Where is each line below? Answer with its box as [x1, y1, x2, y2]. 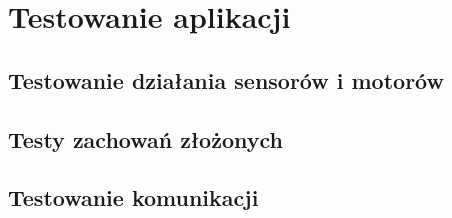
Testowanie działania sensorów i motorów [8, 64, 444, 95]
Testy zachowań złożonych [8, 123, 283, 154]
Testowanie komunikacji [8, 182, 259, 213]
